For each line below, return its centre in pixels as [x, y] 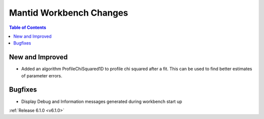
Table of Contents [28, 27]
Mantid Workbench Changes [68, 13]
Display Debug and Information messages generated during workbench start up [102, 101]
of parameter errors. [42, 75]
